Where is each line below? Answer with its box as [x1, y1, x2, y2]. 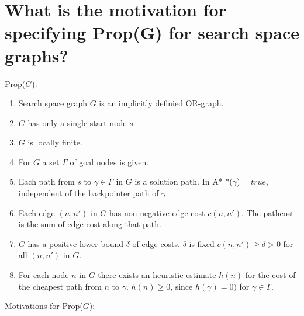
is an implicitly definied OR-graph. [99, 97, 224, 109]
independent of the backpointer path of [18, 187, 159, 199]
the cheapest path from [18, 280, 102, 292]
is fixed [189, 237, 215, 249]
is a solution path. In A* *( [134, 175, 233, 187]
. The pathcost [241, 206, 294, 218]
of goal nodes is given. [70, 155, 149, 168]
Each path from [18, 175, 75, 187]
